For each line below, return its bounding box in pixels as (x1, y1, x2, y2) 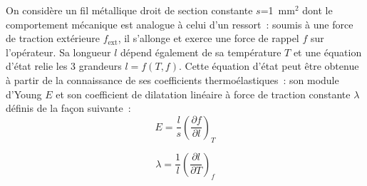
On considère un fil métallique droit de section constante (6, 3, 253, 17)
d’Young (6, 86, 42, 101)
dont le (302, 3, 333, 17)
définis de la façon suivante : (6, 100, 131, 115)
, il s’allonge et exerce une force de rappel (118, 31, 299, 46)
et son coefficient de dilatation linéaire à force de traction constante (56, 86, 351, 101)
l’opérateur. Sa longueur (6, 44, 111, 59)
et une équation (293, 44, 362, 59)
